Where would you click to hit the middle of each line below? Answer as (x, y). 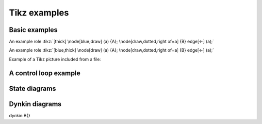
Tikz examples (39, 13)
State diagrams (33, 88)
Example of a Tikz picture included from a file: (55, 59)
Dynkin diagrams (35, 104)
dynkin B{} (20, 115)
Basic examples (33, 30)
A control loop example (45, 73)
